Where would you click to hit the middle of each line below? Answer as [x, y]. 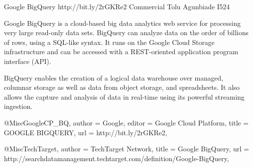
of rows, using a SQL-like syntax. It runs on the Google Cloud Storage [109, 42]
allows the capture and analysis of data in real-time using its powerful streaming [124, 96]
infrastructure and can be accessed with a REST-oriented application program [121, 52]
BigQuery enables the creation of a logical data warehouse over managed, [114, 77]
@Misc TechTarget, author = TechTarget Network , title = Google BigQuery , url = [126, 149]
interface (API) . [28, 61]
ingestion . [18, 106]
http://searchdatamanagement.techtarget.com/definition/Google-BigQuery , [116, 158]
